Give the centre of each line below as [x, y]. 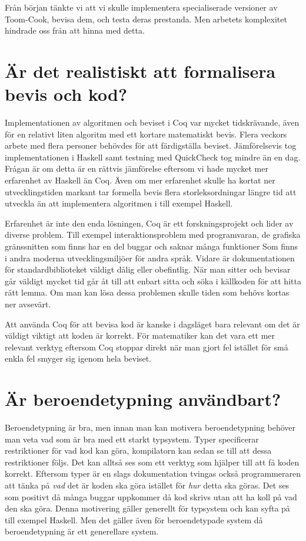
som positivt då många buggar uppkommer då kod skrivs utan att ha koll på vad [151, 496]
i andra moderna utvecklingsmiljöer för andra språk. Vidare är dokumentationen [150, 258]
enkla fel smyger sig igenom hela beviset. [78, 358]
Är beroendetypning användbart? [143, 399]
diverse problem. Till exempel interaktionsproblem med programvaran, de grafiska [153, 235]
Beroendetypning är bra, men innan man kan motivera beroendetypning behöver [150, 427]
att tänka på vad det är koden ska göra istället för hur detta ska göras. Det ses [147, 485]
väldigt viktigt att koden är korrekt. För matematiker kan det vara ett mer [140, 335]
